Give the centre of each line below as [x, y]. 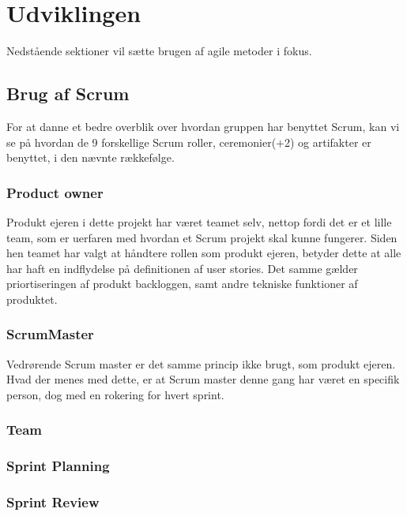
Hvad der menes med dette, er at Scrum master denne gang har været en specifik [203, 379]
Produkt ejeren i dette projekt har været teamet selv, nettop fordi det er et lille [199, 221]
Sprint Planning [58, 466]
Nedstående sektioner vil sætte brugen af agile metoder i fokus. [159, 51]
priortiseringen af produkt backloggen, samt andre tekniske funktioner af [182, 284]
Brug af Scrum [68, 93]
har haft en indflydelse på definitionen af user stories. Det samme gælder [182, 268]
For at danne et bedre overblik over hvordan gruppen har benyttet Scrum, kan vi [203, 126]
